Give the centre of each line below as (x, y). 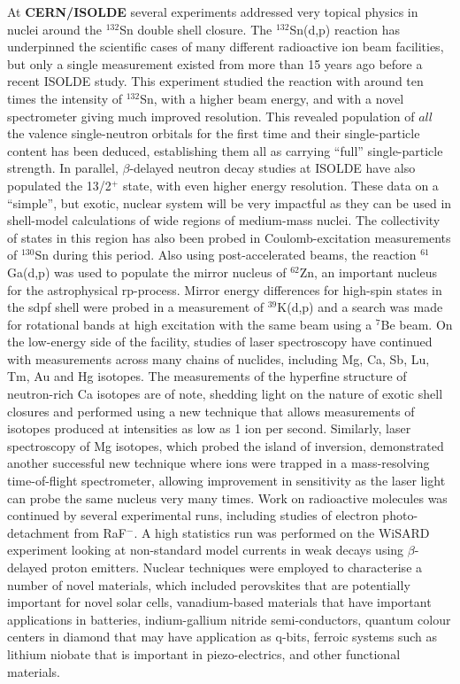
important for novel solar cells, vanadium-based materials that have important (219, 602)
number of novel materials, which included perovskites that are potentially (209, 584)
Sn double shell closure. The (196, 29)
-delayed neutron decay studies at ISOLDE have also (272, 168)
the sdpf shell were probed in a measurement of (136, 307)
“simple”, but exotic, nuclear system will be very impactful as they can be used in (230, 202)
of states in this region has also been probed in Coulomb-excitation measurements (229, 237)
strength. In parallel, (63, 168)
